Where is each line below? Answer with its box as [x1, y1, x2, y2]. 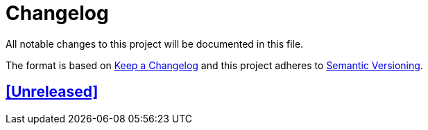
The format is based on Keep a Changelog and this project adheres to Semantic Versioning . [6, 59, 423, 71]
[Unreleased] [6, 83, 99, 101]
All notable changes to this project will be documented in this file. [6, 37, 304, 50]
